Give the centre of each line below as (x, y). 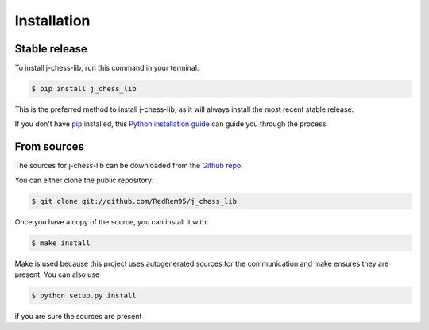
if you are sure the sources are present (78, 317)
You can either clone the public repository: (84, 180)
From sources (50, 147)
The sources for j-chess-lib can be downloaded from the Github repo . (129, 166)
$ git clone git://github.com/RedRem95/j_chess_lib (134, 201)
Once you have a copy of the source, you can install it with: (112, 221)
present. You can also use (57, 274)
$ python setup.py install (84, 296)
